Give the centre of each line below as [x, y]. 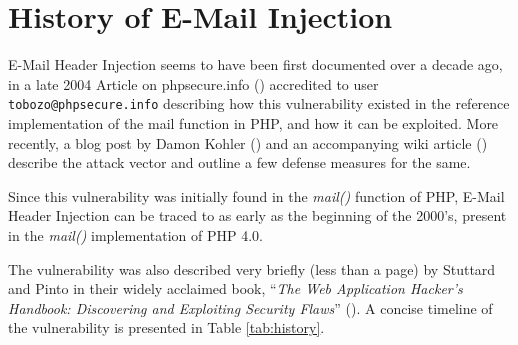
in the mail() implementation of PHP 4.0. [135, 234]
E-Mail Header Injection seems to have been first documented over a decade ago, [255, 64]
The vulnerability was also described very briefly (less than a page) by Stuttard [252, 268]
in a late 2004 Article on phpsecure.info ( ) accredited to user [193, 83]
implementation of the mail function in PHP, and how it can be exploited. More [253, 122]
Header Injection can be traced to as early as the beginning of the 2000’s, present [257, 215]
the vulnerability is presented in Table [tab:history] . [166, 327]
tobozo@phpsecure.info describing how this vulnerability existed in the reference [259, 103]
